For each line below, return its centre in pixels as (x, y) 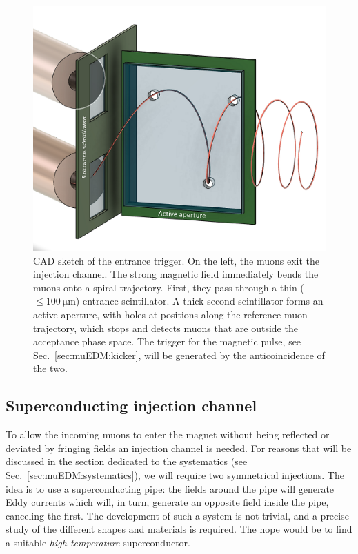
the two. (50, 368)
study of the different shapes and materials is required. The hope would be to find (179, 529)
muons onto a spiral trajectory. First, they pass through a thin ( (169, 287)
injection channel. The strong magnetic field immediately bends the (176, 274)
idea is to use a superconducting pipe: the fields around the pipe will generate (170, 488)
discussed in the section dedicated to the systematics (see (127, 461)
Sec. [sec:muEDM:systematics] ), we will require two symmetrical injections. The (175, 475)
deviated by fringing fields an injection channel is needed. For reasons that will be (179, 448)
